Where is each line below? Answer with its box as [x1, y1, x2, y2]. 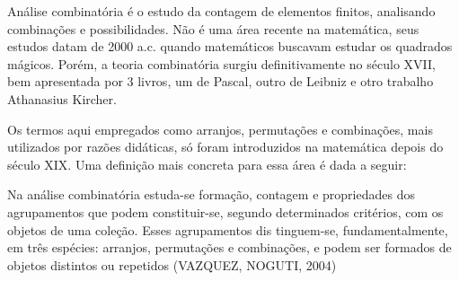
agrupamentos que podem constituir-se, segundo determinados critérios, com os [7, 202, 444, 221]
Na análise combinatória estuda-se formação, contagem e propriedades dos [7, 185, 415, 204]
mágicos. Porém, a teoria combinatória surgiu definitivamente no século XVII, [7, 54, 436, 73]
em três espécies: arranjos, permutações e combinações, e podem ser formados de [7, 238, 452, 257]
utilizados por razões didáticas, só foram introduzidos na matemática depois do [7, 137, 444, 156]
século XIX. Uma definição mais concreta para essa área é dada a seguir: [7, 154, 407, 173]
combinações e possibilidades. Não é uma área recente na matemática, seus [7, 19, 419, 38]
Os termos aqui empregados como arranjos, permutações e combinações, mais [7, 119, 433, 138]
